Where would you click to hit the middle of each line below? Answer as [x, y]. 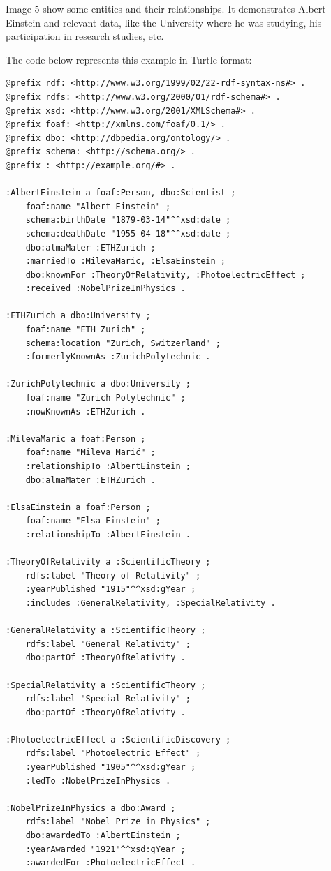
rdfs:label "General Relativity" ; [108, 644]
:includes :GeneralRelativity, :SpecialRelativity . [150, 603]
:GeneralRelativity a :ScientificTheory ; [106, 631]
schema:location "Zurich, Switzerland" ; [123, 343]
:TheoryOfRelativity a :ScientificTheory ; [108, 562]
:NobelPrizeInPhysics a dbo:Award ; [91, 808]
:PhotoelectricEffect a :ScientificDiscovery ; [118, 739]
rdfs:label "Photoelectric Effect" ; [113, 753]
